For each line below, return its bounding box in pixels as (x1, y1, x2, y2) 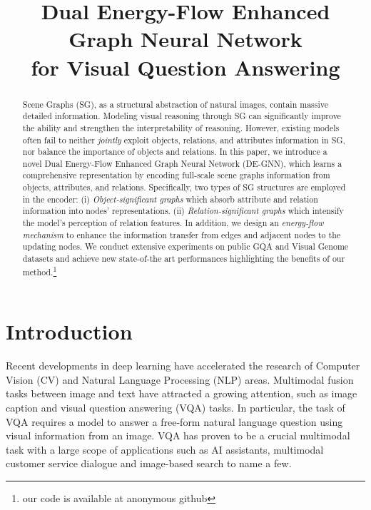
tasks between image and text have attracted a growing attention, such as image (6, 386, 357, 401)
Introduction (6, 317, 133, 346)
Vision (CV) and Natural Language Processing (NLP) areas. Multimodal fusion (6, 372, 354, 387)
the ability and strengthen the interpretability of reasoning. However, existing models (22, 121, 340, 133)
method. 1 (22, 263, 57, 277)
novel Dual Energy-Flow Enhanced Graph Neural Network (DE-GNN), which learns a (22, 157, 342, 169)
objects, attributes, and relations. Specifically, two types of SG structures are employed (22, 181, 346, 193)
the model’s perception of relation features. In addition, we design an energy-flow (22, 217, 324, 229)
